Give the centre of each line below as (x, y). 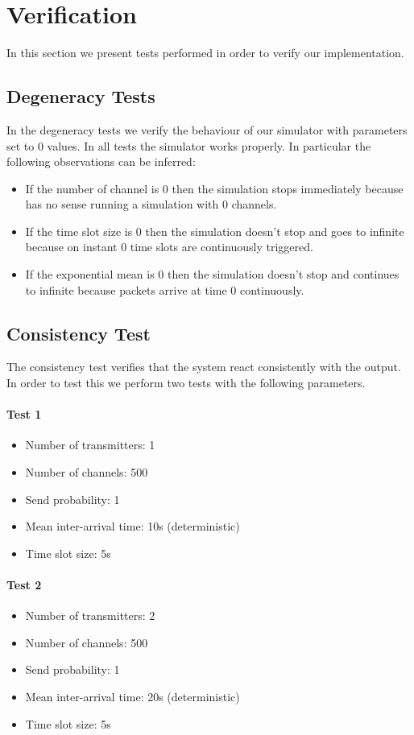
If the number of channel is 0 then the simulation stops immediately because (214, 188)
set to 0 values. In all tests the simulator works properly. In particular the (189, 145)
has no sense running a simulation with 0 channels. (151, 204)
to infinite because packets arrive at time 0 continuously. (165, 289)
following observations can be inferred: (101, 161)
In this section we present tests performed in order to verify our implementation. (205, 53)
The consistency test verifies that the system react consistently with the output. (204, 367)
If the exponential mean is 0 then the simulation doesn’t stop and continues (212, 274)
